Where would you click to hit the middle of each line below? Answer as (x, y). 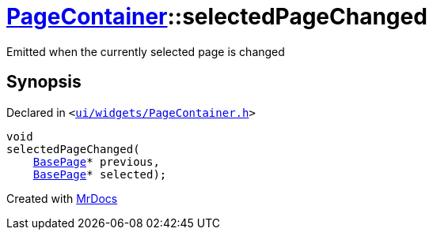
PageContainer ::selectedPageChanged (217, 17)
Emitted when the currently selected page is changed (146, 51)
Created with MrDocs (62, 198)
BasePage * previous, (96, 161)
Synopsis (44, 82)
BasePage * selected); (100, 174)
